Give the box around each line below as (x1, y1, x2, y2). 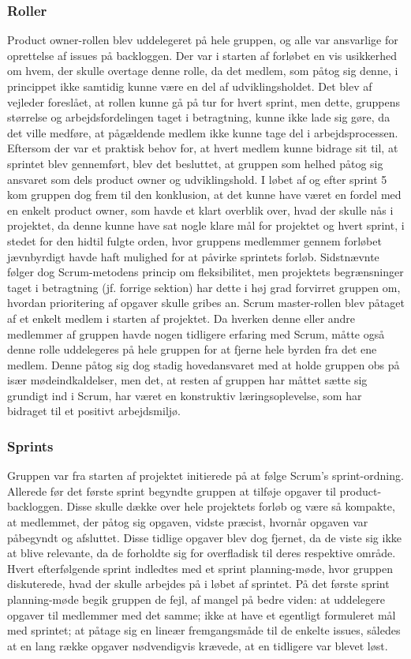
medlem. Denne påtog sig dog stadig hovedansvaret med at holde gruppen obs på (7, 356, 400, 373)
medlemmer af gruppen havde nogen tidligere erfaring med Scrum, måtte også (7, 325, 385, 342)
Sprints (7, 436, 54, 455)
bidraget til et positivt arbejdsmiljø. (7, 403, 181, 419)
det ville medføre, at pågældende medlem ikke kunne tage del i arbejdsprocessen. (7, 124, 398, 140)
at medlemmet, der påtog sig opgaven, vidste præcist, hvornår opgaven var (7, 514, 368, 530)
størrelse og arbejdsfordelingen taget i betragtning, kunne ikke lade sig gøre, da (7, 109, 390, 125)
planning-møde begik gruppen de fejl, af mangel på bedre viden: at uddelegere (7, 591, 385, 608)
